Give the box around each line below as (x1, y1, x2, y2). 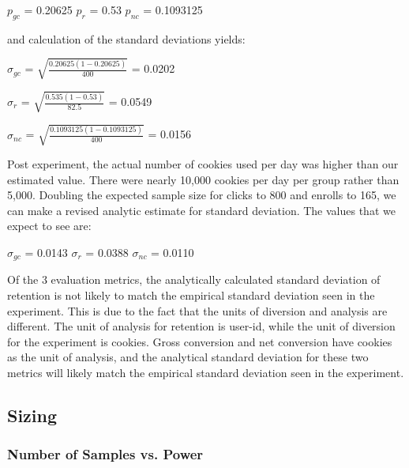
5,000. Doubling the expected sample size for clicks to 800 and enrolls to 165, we (7, 187, 396, 203)
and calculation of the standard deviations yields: (7, 30, 246, 47)
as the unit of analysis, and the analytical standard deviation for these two (7, 349, 369, 365)
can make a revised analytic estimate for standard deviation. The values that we (7, 202, 396, 218)
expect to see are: (7, 217, 92, 234)
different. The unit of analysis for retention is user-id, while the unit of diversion (7, 318, 396, 334)
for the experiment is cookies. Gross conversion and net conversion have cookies (7, 333, 392, 349)
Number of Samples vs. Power (7, 444, 204, 464)
